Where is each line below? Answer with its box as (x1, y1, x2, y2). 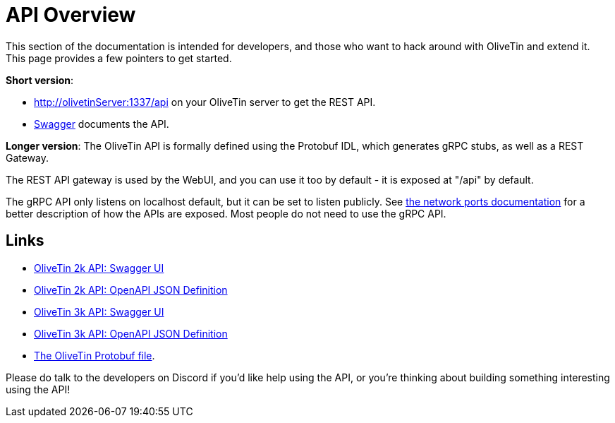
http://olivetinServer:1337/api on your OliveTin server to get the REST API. (34, 95, 376, 108)
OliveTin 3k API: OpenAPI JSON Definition (34, 327, 228, 340)
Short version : (6, 73, 74, 86)
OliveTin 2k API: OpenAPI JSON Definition (34, 283, 228, 296)
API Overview (6, 3, 136, 27)
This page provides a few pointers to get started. (6, 52, 232, 64)
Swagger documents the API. (34, 117, 169, 130)
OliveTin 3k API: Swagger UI (34, 305, 164, 318)
